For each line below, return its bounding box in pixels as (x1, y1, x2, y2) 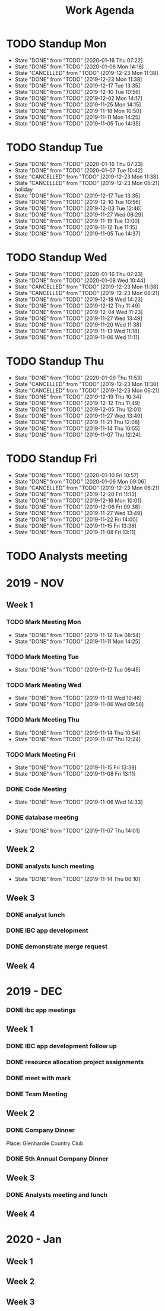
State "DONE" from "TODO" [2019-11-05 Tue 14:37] (14, 230, 141, 237)
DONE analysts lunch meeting (6, 862, 94, 870)
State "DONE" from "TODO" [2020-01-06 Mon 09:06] (14, 478, 147, 485)
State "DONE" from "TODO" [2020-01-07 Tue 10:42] (14, 167, 143, 174)
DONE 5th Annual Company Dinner (6, 1155, 109, 1163)
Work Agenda (65, 4, 135, 17)
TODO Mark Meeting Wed (6, 680, 82, 689)
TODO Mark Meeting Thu (6, 716, 80, 724)
